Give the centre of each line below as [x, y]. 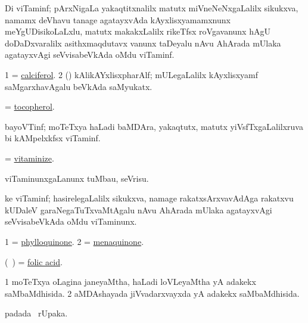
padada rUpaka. [36, 313]
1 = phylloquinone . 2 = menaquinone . [74, 241]
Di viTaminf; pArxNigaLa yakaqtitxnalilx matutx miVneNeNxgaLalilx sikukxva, [152, 8]
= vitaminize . [29, 158]
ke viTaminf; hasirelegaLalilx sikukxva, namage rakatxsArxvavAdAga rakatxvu [149, 198]
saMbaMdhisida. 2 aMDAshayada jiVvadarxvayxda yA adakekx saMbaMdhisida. [152, 293]
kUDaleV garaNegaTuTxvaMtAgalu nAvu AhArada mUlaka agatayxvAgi [139, 209]
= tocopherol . [30, 106]
